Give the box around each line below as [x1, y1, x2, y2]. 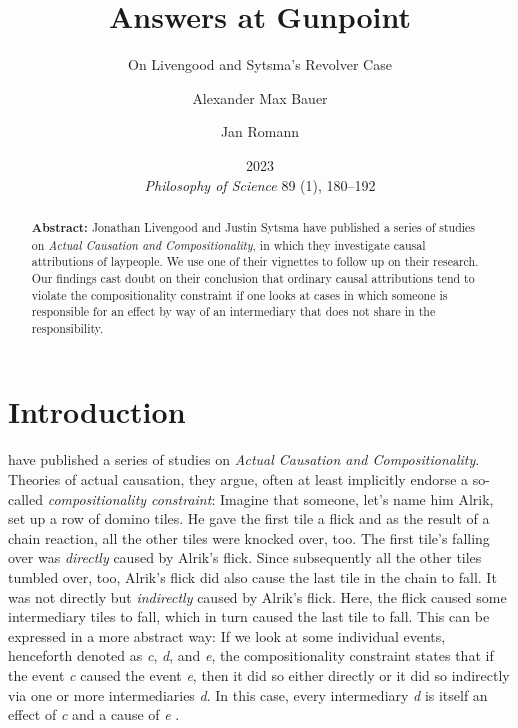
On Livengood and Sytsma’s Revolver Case [128, 54, 392, 75]
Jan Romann [220, 121, 300, 142]
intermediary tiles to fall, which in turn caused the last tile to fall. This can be [8, 606, 490, 627]
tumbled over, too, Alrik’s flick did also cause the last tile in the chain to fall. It [8, 566, 497, 587]
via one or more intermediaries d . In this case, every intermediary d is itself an [8, 684, 488, 705]
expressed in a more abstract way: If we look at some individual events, [8, 625, 446, 646]
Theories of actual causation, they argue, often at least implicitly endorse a [8, 469, 469, 490]
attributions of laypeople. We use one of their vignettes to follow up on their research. [31, 253, 479, 270]
